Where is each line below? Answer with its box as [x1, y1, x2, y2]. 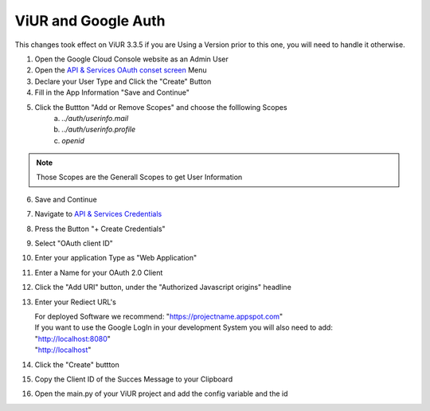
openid [61, 135, 85, 145]
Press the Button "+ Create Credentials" [34, 224, 166, 233]
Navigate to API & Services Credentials [34, 209, 162, 219]
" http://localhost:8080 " [34, 334, 111, 343]
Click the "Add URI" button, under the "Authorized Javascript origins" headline [34, 283, 292, 292]
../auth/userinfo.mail [61, 113, 129, 123]
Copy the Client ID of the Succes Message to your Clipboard [34, 374, 233, 384]
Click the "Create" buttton [34, 359, 119, 370]
